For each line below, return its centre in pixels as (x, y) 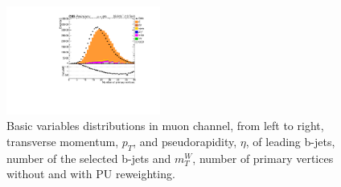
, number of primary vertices (263, 158)
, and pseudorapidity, (185, 142)
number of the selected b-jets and (89, 158)
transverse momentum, (63, 142)
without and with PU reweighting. (91, 174)
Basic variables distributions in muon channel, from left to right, (165, 126)
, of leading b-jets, (290, 142)
